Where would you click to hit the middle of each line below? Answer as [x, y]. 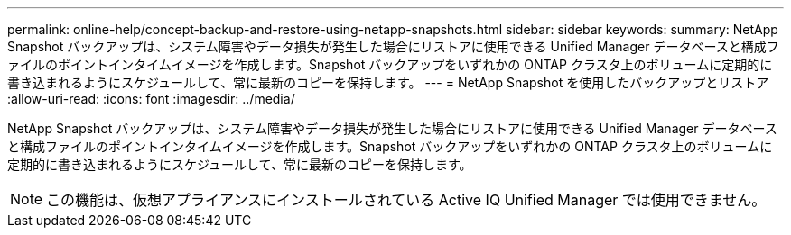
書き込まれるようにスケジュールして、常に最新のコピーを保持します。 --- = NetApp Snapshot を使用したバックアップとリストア [388, 82]
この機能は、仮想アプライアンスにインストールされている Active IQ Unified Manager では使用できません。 [406, 200]
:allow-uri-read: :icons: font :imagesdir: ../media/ [151, 99]
